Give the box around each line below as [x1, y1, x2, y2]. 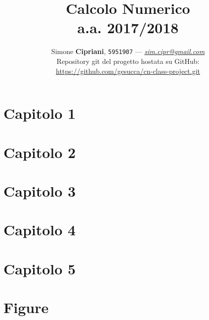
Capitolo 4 [3, 219, 76, 240]
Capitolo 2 [3, 142, 76, 162]
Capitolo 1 [3, 103, 76, 123]
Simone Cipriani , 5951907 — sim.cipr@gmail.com [51, 46, 205, 56]
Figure [3, 297, 49, 318]
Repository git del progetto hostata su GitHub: [56, 55, 200, 66]
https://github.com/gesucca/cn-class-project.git [55, 65, 200, 76]
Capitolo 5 [3, 258, 76, 278]
